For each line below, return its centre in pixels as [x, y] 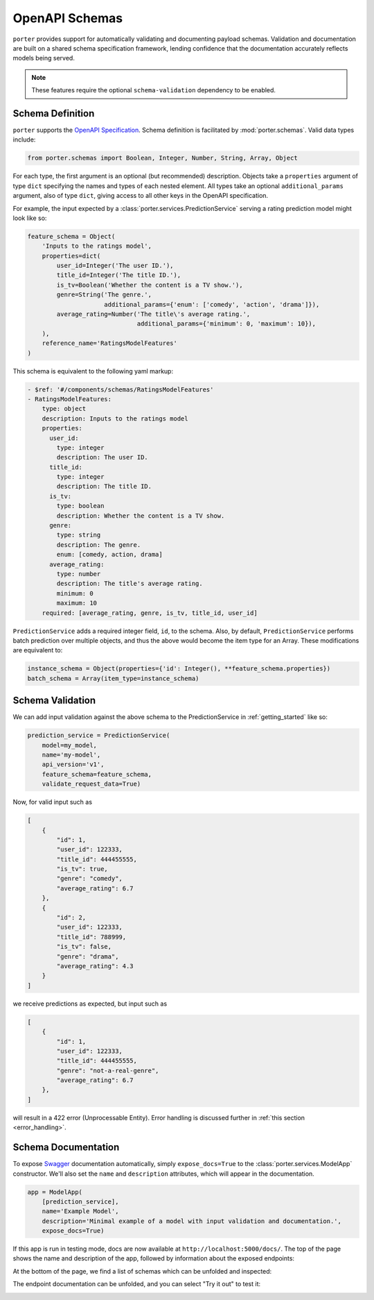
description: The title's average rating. [130, 584]
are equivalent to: [38, 650]
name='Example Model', [80, 1212]
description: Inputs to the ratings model [115, 419]
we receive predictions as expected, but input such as [90, 1004]
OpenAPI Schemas [68, 18]
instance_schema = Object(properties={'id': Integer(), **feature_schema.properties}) [179, 669]
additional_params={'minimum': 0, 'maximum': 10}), [226, 324]
